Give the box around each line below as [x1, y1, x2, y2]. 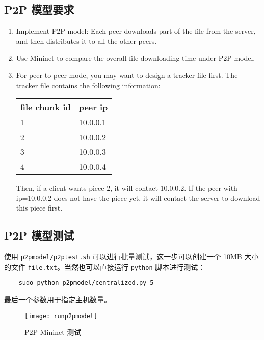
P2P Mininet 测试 [24, 327, 82, 337]
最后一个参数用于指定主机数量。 [4, 294, 111, 305]
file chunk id [20, 101, 71, 113]
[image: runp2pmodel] [24, 312, 98, 320]
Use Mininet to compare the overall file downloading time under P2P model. [16, 53, 255, 63]
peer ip [78, 101, 108, 113]
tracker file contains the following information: [16, 80, 161, 90]
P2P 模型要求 [4, 2, 74, 17]
